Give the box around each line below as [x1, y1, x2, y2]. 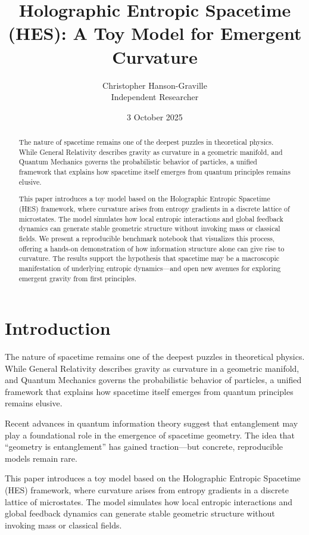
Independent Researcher [111, 91, 199, 103]
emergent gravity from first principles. [18, 273, 136, 283]
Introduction [5, 316, 111, 340]
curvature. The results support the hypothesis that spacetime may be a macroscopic [18, 253, 280, 263]
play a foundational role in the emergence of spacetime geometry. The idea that [5, 428, 295, 441]
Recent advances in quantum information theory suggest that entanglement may [5, 417, 298, 430]
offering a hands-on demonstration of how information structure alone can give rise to [18, 243, 285, 253]
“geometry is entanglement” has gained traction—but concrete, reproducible [5, 440, 283, 453]
